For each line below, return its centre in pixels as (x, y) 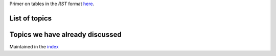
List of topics (31, 18)
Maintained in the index (34, 46)
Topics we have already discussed (66, 34)
